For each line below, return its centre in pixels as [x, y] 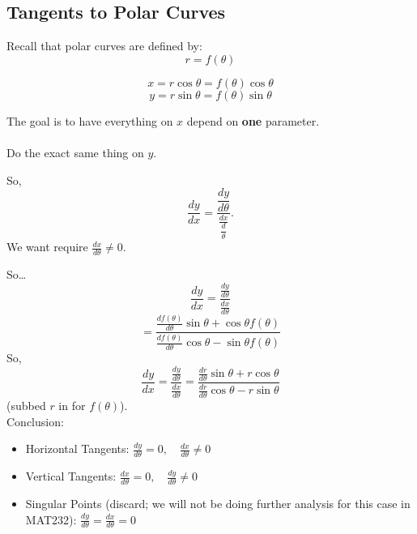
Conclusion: [35, 421]
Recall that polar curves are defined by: [104, 46]
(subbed [26, 406]
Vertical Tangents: [71, 476]
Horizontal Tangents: [77, 449]
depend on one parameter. [253, 120]
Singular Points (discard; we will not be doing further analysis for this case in [218, 504]
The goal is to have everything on [90, 120]
